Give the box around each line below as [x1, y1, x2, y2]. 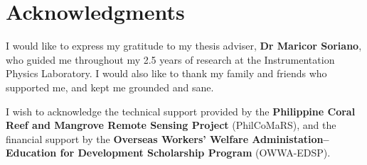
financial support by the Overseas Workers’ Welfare [6, 131, 249, 146]
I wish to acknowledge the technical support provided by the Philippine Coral [6, 103, 356, 118]
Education [6, 145, 57, 160]
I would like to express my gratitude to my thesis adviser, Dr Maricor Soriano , [6, 38, 362, 53]
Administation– [252, 131, 329, 146]
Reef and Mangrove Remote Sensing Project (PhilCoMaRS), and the [6, 118, 336, 132]
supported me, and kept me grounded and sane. [6, 79, 214, 94]
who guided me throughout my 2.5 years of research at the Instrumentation [6, 52, 335, 67]
